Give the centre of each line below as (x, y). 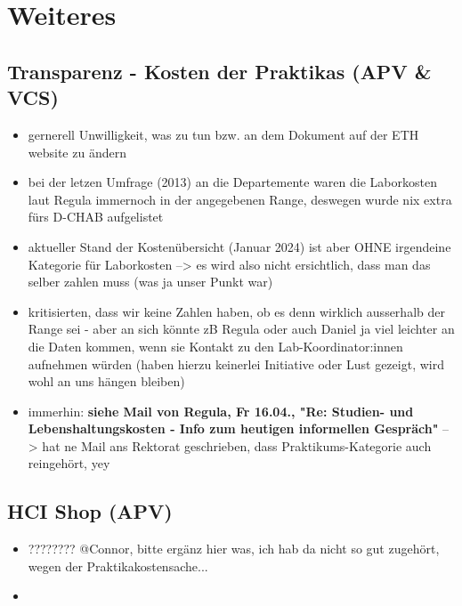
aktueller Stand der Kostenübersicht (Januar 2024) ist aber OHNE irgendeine (239, 246)
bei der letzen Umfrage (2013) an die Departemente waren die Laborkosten (232, 182)
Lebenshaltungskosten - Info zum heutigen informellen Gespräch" (233, 428)
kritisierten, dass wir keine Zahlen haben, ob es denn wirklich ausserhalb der (236, 311)
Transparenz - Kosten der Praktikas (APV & (219, 71)
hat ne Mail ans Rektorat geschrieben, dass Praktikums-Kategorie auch (237, 445)
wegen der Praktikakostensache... (118, 566)
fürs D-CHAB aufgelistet (96, 217)
